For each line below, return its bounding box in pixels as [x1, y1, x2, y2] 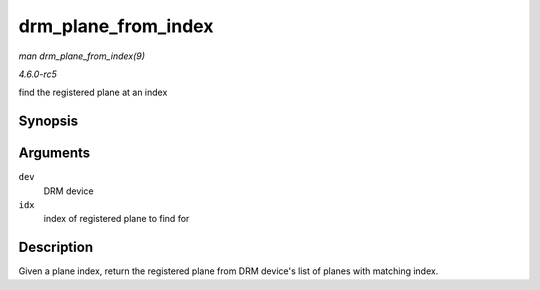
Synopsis [18, 113, 79, 130]
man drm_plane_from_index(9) [18, 50, 145, 62]
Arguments [18, 145, 91, 162]
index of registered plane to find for [43, 213, 190, 225]
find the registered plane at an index [18, 86, 168, 99]
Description [18, 239, 94, 256]
